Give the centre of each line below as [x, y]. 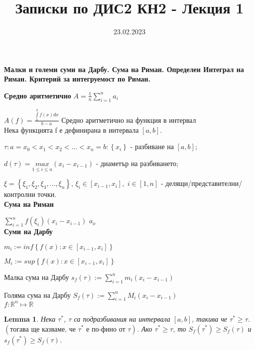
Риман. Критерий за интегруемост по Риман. [77, 79]
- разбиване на [152, 146]
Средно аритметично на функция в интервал [129, 120]
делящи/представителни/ [204, 183]
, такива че [210, 318]
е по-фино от [106, 329]
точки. [47, 194]
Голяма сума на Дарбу [37, 295]
